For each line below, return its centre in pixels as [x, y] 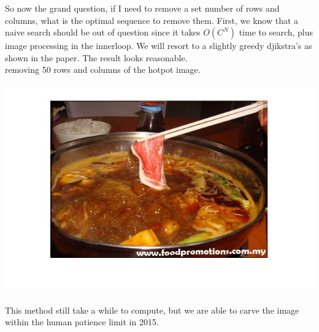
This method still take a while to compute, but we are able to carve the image [152, 310]
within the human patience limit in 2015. [82, 322]
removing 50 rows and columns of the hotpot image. [103, 70]
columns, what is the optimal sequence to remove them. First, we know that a [152, 20]
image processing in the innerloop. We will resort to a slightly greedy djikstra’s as [159, 46]
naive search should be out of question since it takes [103, 32]
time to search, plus [276, 32]
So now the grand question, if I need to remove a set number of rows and [142, 8]
